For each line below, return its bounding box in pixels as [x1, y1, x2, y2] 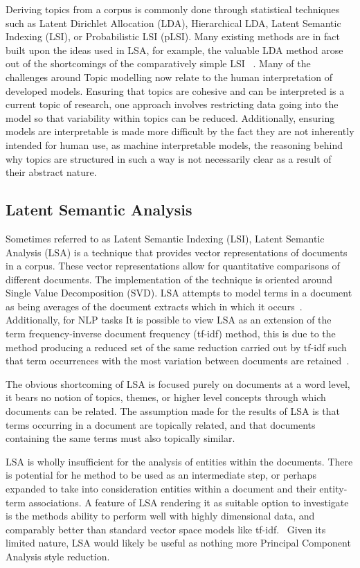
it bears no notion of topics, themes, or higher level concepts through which [6, 390, 326, 405]
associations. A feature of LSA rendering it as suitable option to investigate [28, 495, 349, 509]
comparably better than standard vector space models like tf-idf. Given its [6, 522, 326, 536]
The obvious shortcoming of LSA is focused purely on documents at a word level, [6, 376, 350, 391]
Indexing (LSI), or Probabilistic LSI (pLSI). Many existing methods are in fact [6, 29, 341, 44]
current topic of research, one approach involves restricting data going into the [6, 97, 339, 112]
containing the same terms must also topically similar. [6, 431, 235, 445]
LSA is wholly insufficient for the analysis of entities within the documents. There [6, 454, 353, 468]
